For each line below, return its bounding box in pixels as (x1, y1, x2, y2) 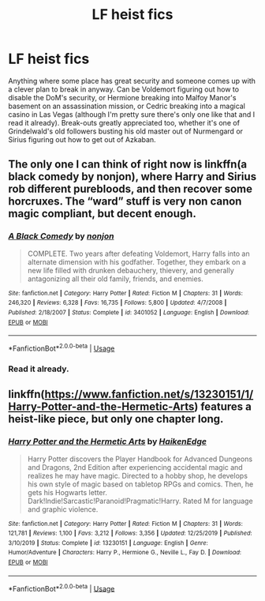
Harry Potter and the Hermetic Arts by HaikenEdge (8, 436, 207, 447)
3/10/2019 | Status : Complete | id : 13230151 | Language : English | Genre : (8, 539, 209, 547)
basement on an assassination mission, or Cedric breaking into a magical (8, 101, 246, 111)
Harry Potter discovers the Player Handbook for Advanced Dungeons (27, 454, 253, 464)
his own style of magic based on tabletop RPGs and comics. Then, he (27, 479, 254, 489)
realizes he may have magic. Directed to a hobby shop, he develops (27, 471, 248, 480)
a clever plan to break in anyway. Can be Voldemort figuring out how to (8, 85, 239, 94)
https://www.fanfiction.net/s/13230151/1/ (44, 388, 254, 401)
